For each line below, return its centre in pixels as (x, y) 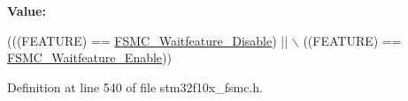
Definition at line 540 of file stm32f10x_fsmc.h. (135, 87)
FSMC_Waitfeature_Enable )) (89, 58)
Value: (27, 11)
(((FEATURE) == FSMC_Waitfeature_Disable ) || (148, 40)
